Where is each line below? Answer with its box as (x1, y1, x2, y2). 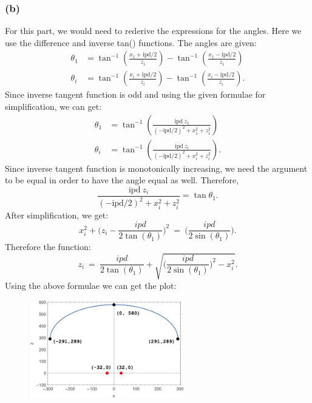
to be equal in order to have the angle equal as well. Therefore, (5, 174, 239, 186)
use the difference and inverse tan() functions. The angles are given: (5, 36, 257, 49)
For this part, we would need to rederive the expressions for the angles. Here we (5, 24, 302, 37)
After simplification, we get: (5, 208, 109, 221)
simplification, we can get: (5, 100, 102, 113)
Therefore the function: (5, 240, 91, 253)
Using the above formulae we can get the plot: (5, 279, 177, 291)
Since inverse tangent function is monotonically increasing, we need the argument (5, 161, 308, 174)
